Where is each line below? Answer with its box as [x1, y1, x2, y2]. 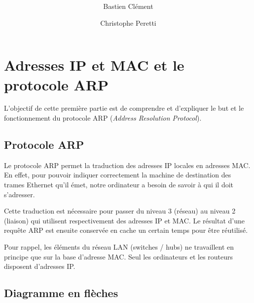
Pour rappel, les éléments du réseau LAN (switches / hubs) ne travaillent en [4, 241, 234, 252]
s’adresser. [4, 189, 35, 199]
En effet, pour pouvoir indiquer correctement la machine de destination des [4, 170, 231, 180]
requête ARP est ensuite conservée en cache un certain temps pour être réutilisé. [4, 225, 248, 235]
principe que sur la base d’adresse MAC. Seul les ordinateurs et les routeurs [4, 251, 233, 261]
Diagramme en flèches [4, 285, 118, 301]
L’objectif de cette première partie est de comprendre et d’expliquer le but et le [4, 103, 244, 113]
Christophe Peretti [100, 17, 156, 28]
